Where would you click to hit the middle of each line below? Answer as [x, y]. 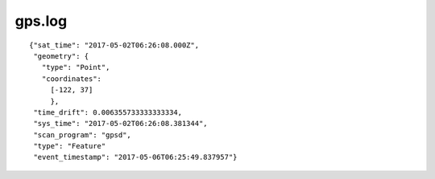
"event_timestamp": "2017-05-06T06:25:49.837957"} [135, 157]
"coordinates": [72, 79]
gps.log [41, 21]
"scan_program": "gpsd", [83, 135]
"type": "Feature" [70, 146]
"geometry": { [61, 56]
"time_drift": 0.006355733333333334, [108, 112]
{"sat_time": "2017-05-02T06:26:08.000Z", [114, 45]
